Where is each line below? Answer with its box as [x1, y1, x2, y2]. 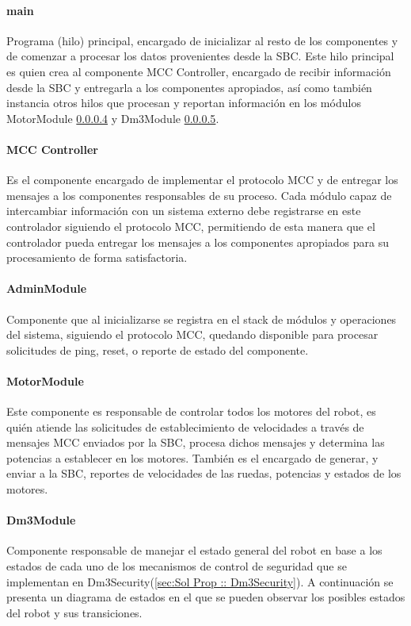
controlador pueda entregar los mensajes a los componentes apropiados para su [6, 233, 389, 250]
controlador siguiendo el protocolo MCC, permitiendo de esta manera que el [6, 217, 375, 234]
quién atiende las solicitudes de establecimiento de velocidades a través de [6, 418, 364, 435]
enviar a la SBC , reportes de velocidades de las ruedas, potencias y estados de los [6, 465, 401, 482]
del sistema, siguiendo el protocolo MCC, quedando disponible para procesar [6, 326, 379, 343]
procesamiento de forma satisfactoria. [6, 249, 188, 266]
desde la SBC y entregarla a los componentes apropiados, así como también [6, 79, 372, 95]
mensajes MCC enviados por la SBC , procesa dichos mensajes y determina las [6, 434, 385, 451]
